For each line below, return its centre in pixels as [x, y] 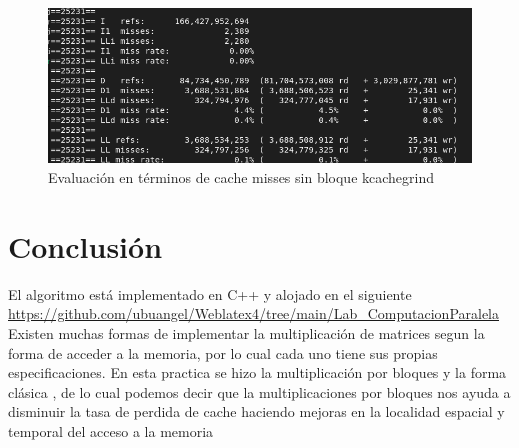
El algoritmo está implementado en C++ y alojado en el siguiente [210, 293]
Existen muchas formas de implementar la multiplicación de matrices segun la [246, 332]
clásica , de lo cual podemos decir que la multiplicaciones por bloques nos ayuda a [259, 391]
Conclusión [85, 245]
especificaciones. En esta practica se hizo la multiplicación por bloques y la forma [257, 372]
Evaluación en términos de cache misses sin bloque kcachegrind [241, 177]
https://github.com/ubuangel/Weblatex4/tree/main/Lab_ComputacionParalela [254, 313]
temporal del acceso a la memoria [111, 430]
